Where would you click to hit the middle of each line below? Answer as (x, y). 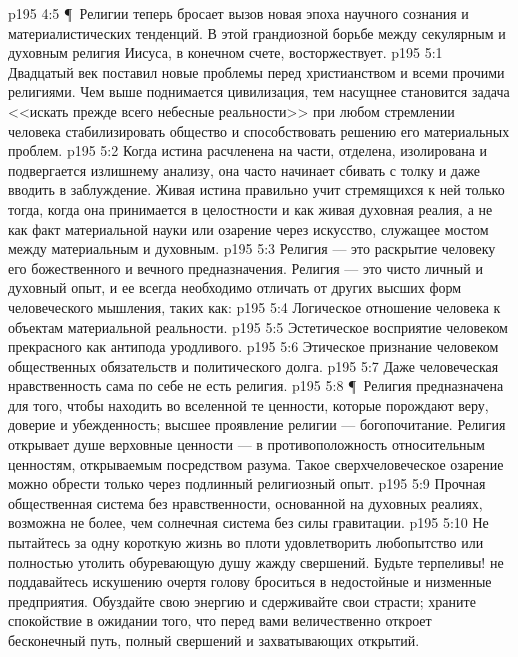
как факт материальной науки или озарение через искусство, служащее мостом (248, 228)
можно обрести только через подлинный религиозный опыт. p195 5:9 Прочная (247, 483)
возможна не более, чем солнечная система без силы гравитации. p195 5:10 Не (248, 522)
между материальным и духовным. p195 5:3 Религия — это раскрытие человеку (252, 248)
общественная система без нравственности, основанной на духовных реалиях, (245, 502)
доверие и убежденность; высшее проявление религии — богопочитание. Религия (257, 424)
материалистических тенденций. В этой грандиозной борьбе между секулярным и (257, 32)
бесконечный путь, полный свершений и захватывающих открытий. (214, 640)
